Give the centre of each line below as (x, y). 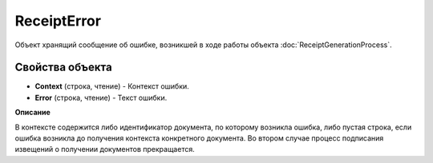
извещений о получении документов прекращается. (105, 149)
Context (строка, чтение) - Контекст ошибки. (112, 86)
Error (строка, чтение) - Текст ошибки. (101, 97)
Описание (33, 113)
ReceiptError (58, 21)
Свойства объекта (63, 68)
